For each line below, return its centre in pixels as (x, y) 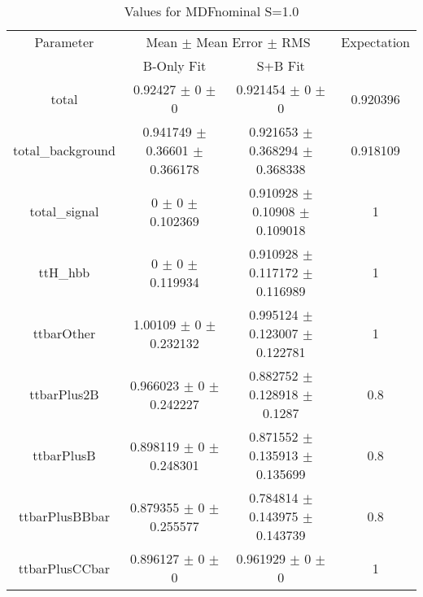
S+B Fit (281, 65)
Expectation (375, 42)
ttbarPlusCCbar (64, 568)
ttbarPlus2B (64, 394)
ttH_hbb (64, 272)
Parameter (64, 42)
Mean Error (230, 42)
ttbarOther (64, 333)
